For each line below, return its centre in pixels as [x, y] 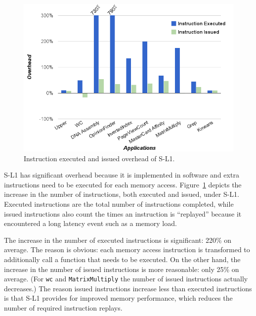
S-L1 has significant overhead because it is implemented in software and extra [122, 175]
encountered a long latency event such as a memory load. [90, 223]
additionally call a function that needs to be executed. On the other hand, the [122, 259]
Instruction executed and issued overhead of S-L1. [99, 158]
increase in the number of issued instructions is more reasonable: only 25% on [122, 269]
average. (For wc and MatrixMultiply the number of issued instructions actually [126, 279]
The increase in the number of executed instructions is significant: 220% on [118, 240]
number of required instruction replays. [63, 308]
